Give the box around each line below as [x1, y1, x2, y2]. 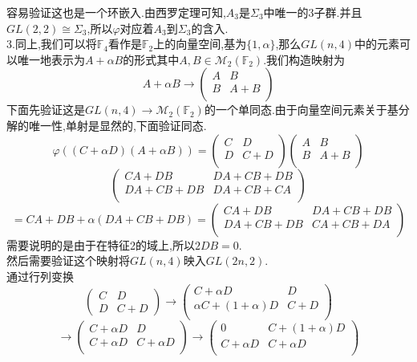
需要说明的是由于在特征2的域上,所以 [6, 236, 195, 253]
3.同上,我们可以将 [6, 35, 97, 52]
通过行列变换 [6, 267, 74, 284]
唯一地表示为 [17, 51, 85, 67]
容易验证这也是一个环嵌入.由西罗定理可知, [6, 4, 226, 20]
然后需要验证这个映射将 [6, 252, 130, 269]
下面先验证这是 [6, 101, 85, 118]
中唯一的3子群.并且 [263, 4, 362, 20]
